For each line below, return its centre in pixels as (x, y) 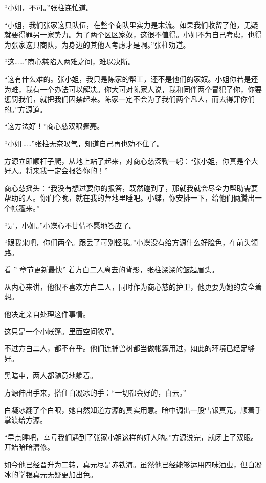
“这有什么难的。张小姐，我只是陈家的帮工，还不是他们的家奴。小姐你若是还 (131, 79)
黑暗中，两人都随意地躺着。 (51, 375)
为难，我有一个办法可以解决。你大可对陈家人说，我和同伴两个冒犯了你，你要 (133, 89)
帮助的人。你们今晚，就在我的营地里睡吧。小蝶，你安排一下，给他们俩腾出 (129, 198)
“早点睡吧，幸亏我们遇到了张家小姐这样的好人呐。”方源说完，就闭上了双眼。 (131, 437)
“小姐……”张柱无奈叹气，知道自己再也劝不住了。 (84, 143)
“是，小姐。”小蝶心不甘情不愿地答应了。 (70, 225)
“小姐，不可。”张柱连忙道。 (49, 7)
